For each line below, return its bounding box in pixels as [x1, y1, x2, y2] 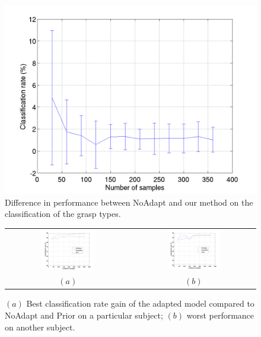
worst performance [186, 309, 254, 322]
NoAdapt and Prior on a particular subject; [5, 309, 163, 322]
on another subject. [5, 320, 75, 333]
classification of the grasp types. [5, 207, 121, 220]
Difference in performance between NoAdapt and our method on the [5, 196, 253, 208]
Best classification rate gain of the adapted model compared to [26, 297, 254, 310]
